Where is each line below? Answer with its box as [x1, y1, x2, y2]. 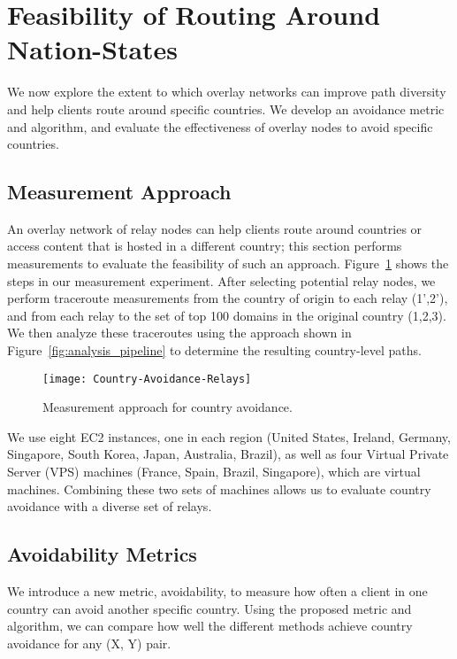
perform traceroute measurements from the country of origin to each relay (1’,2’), [7, 289, 448, 307]
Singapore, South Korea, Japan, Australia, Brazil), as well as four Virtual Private [7, 445, 449, 463]
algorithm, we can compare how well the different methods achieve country [7, 616, 413, 635]
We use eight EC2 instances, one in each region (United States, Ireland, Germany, [7, 427, 451, 446]
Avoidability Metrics [7, 540, 197, 568]
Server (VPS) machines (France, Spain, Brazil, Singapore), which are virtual [7, 462, 421, 481]
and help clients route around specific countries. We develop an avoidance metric [7, 99, 445, 118]
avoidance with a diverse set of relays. [7, 497, 212, 516]
